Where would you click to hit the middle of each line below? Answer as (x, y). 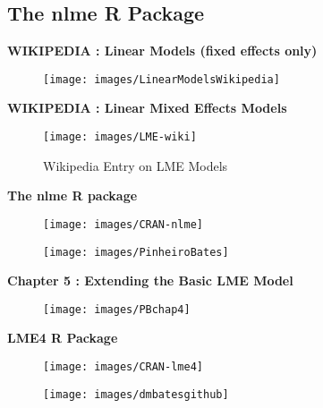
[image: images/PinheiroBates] (136, 252)
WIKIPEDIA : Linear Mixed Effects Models (147, 108)
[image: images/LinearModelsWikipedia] (161, 79)
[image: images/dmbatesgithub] (136, 394)
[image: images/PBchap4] (117, 309)
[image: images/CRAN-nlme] (123, 224)
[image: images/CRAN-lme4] (123, 367)
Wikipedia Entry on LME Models (136, 165)
